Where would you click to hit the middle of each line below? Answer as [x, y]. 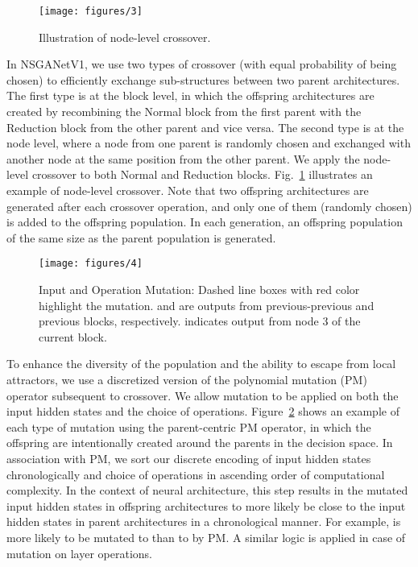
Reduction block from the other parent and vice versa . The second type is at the [205, 127]
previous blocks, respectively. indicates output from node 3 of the [200, 321]
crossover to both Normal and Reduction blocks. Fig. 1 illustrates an [202, 174]
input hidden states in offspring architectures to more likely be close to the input [206, 505]
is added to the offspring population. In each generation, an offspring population [205, 222]
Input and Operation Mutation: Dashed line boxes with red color [199, 290]
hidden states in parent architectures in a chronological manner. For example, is [204, 521]
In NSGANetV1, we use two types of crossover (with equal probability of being [202, 64]
